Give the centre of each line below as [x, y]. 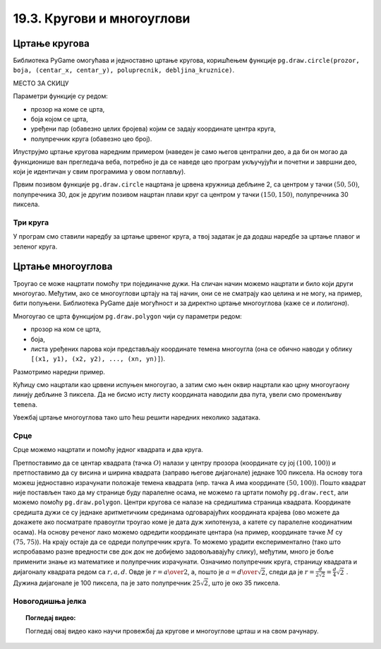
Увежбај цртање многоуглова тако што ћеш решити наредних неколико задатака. [137, 417]
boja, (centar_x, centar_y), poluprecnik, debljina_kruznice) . [124, 70]
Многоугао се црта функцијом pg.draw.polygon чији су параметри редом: [128, 316]
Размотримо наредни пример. [59, 371]
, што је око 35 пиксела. [244, 583]
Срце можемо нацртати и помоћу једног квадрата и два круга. [108, 450]
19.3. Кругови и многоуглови [102, 18]
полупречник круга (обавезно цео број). [91, 138]
